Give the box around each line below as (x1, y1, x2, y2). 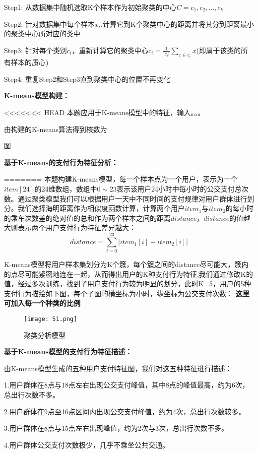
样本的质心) (10, 57, 49, 67)
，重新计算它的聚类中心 (72, 45, 149, 55)
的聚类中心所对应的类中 (4, 28, 80, 39)
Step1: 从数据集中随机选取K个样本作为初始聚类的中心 (4, 2, 177, 12)
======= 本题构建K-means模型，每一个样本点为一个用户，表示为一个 (4, 174, 238, 184)
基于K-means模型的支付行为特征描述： (4, 346, 132, 357)
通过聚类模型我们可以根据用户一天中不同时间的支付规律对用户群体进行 (17, 193, 247, 203)
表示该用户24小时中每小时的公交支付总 (116, 183, 242, 194)
